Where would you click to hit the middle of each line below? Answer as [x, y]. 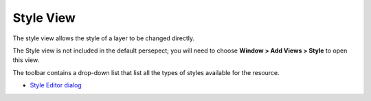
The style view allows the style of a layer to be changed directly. [104, 38]
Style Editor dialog [56, 85]
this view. [26, 60]
